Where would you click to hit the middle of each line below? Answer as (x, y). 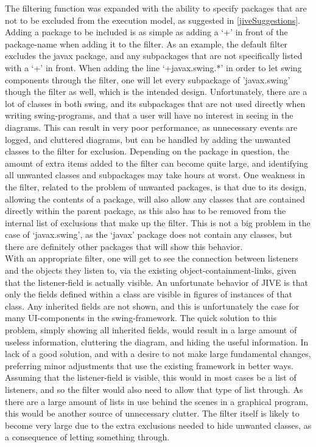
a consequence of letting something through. (87, 437)
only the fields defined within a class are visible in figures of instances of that (149, 294)
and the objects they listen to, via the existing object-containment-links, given (151, 270)
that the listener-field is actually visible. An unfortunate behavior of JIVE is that (156, 282)
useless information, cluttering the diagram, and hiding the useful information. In (157, 341)
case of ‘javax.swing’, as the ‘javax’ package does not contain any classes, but (149, 234)
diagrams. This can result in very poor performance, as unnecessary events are (151, 127)
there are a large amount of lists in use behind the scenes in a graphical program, (156, 401)
